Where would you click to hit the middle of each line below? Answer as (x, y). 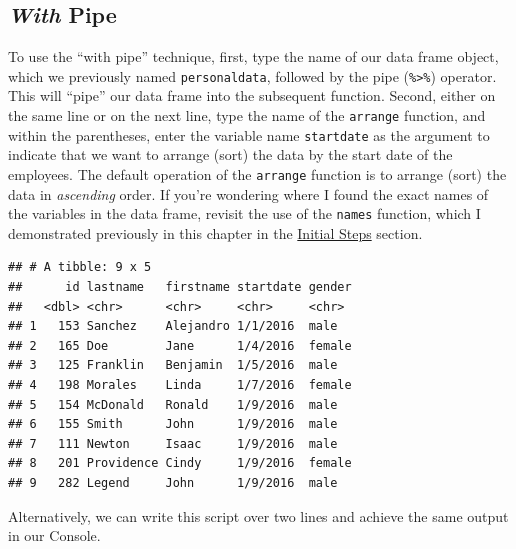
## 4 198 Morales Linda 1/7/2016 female (180, 385)
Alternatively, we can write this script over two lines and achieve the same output (258, 515)
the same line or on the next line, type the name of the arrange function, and (247, 115)
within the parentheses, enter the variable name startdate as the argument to (249, 134)
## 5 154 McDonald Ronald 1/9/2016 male (173, 404)
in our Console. (54, 535)
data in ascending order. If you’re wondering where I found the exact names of (248, 193)
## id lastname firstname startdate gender (180, 287)
